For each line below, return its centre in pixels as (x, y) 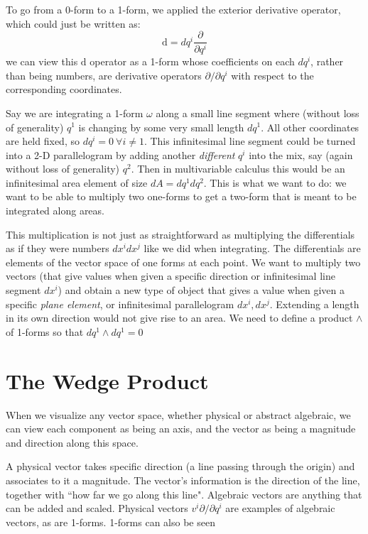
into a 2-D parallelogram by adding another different (120, 154)
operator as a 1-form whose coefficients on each (192, 61)
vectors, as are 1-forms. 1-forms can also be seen (110, 522)
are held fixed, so (43, 141)
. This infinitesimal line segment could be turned (250, 141)
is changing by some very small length (161, 127)
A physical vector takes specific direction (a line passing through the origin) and (180, 466)
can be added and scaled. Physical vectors (97, 508)
